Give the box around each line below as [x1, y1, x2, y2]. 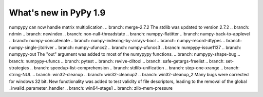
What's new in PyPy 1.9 [9, 7, 106, 18]
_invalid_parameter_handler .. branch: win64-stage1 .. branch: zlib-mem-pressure [9, 85, 173, 91]
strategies [9, 65, 29, 70]
